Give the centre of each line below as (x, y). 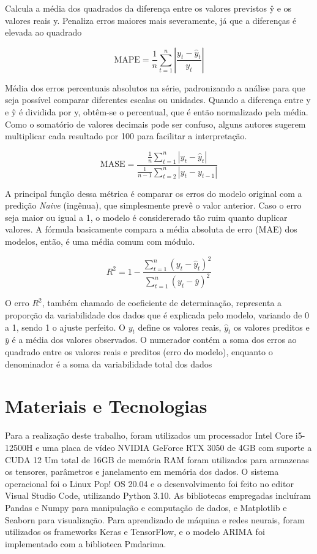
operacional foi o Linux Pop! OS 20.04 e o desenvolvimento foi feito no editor (149, 483)
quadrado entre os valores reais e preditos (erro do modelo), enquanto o (139, 352)
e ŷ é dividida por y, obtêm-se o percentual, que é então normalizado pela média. (157, 111)
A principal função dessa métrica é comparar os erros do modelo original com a (154, 193)
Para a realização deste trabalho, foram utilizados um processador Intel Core (149, 435)
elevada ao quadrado (43, 32)
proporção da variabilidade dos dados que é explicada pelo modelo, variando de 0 (157, 315)
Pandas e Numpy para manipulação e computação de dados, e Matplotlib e (146, 507)
